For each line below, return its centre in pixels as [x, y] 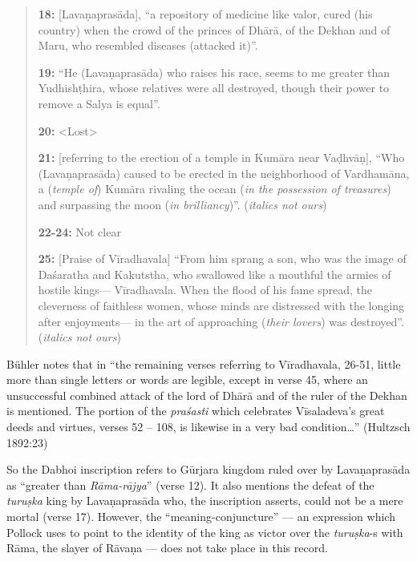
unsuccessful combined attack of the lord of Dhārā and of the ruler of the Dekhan [207, 395]
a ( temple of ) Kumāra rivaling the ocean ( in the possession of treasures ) [215, 189]
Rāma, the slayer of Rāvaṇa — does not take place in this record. [167, 548]
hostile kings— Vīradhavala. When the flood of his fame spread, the [205, 290]
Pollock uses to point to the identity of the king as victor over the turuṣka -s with [205, 532]
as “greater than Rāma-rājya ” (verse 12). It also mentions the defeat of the [190, 484]
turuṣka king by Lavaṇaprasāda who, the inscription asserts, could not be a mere [205, 500]
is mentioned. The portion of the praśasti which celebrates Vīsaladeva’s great [196, 411]
